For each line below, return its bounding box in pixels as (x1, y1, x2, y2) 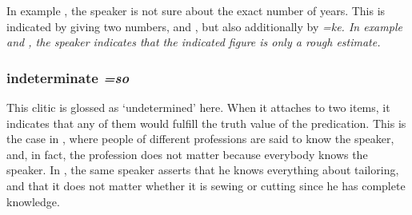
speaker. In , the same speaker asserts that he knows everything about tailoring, (6, 161, 399, 178)
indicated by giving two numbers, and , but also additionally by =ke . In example (6, 18, 402, 34)
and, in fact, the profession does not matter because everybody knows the (6, 145, 368, 162)
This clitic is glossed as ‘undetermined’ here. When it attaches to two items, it (6, 99, 390, 115)
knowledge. (6, 193, 60, 209)
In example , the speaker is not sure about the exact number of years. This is (6, 2, 386, 18)
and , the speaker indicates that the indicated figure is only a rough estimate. (6, 34, 381, 50)
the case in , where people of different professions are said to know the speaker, (6, 130, 394, 147)
